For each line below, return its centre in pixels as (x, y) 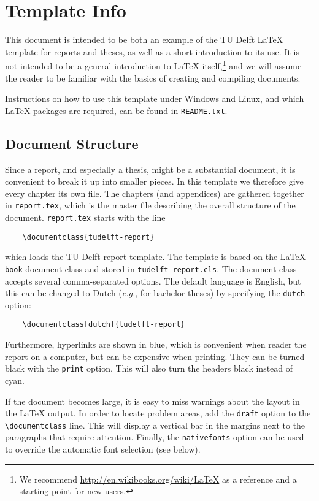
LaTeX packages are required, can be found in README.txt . (116, 110)
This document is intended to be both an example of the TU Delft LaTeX (144, 40)
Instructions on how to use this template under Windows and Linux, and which (155, 98)
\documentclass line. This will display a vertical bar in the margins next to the (155, 425)
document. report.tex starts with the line (85, 217)
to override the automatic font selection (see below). (103, 449)
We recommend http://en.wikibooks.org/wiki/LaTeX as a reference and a (158, 479)
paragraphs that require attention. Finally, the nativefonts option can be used (155, 437)
